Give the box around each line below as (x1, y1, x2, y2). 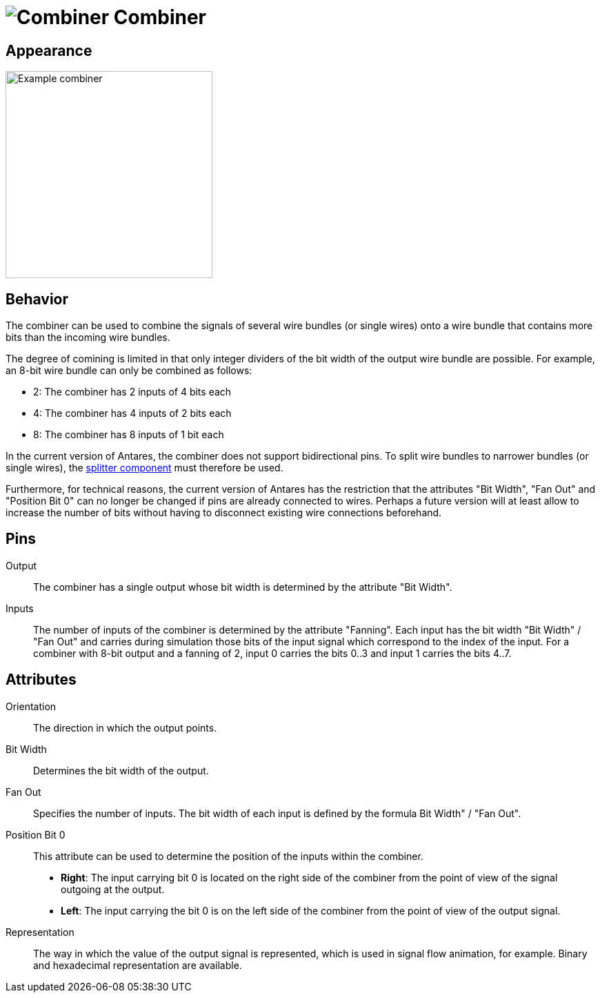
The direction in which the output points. (33, 721, 217, 734)
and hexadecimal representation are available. (33, 959, 242, 971)
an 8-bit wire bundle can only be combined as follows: (6, 364, 252, 377)
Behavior (6, 290, 69, 308)
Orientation (6, 700, 57, 712)
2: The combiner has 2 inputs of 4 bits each (33, 386, 232, 398)
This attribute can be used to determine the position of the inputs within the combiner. (33, 850, 423, 862)
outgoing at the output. (61, 883, 165, 895)
